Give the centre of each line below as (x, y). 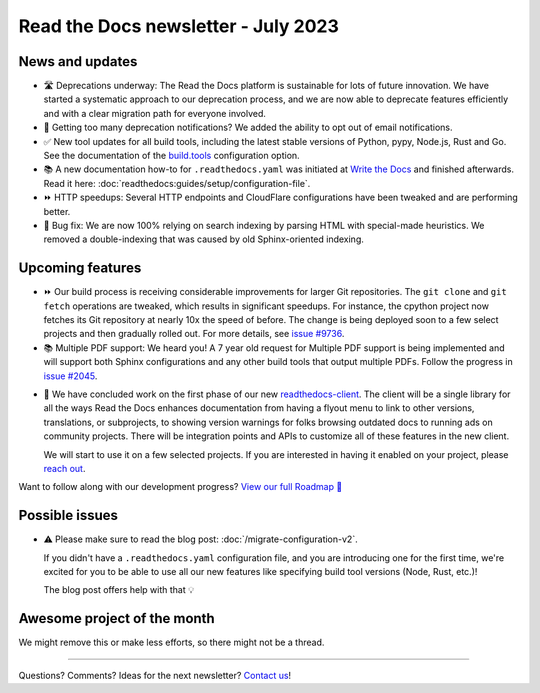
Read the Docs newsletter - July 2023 (179, 26)
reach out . (64, 468)
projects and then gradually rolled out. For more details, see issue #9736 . (194, 334)
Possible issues (68, 515)
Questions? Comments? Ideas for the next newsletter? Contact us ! (155, 675)
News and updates (78, 61)
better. (57, 211)
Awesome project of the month (116, 618)
